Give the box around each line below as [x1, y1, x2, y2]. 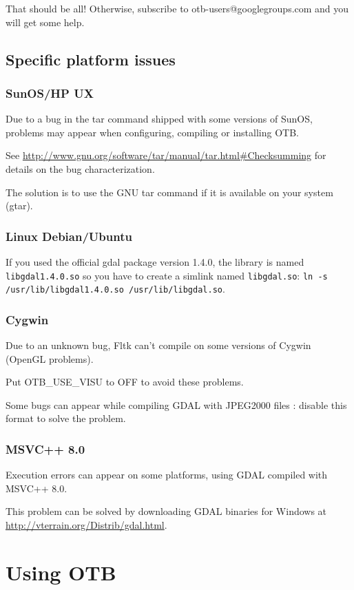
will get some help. [6, 14, 85, 29]
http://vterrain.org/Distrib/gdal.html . [6, 518, 167, 532]
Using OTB [6, 558, 116, 586]
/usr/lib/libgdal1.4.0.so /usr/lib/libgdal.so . [6, 282, 225, 296]
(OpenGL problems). [6, 351, 94, 366]
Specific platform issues [6, 48, 176, 70]
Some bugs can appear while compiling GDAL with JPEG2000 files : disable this [6, 397, 347, 412]
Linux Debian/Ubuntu [6, 227, 132, 244]
